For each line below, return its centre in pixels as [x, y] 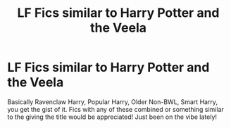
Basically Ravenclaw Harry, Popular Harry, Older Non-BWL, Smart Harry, [113, 102]
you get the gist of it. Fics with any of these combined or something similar [115, 109]
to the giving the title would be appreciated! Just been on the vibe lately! [112, 117]
